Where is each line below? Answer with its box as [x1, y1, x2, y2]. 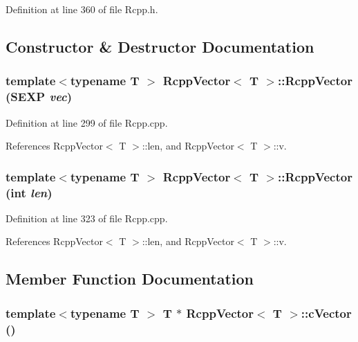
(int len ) [6, 183, 53, 201]
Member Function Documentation [6, 268, 254, 289]
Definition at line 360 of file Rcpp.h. [6, 2, 158, 16]
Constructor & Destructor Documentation [6, 35, 314, 57]
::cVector [301, 304, 352, 321]
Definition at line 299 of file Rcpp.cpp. [6, 115, 168, 129]
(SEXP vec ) [6, 88, 72, 105]
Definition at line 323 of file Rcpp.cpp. [6, 210, 168, 225]
